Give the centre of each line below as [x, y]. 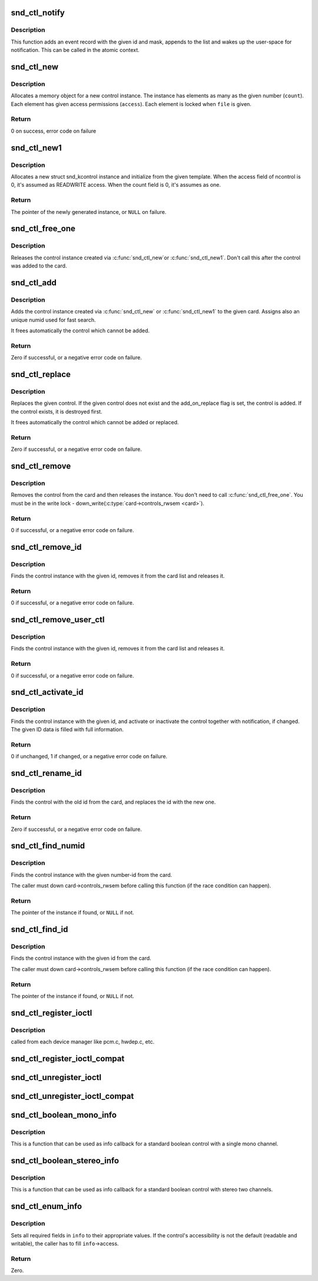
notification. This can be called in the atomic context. [75, 50]
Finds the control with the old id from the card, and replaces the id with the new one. [113, 802]
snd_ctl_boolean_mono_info [64, 1115]
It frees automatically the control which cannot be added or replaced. [95, 422]
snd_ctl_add [34, 283]
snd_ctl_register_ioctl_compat [68, 1059]
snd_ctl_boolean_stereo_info [65, 1161]
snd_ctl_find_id [39, 929]
